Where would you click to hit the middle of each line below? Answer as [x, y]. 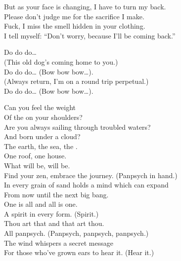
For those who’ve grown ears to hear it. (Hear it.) [79, 252]
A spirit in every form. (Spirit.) [51, 213]
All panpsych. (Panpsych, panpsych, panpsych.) [76, 233]
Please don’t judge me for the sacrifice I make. [74, 16]
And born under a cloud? [42, 136]
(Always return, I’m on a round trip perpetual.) [76, 81]
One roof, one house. [35, 156]
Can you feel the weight [40, 107]
